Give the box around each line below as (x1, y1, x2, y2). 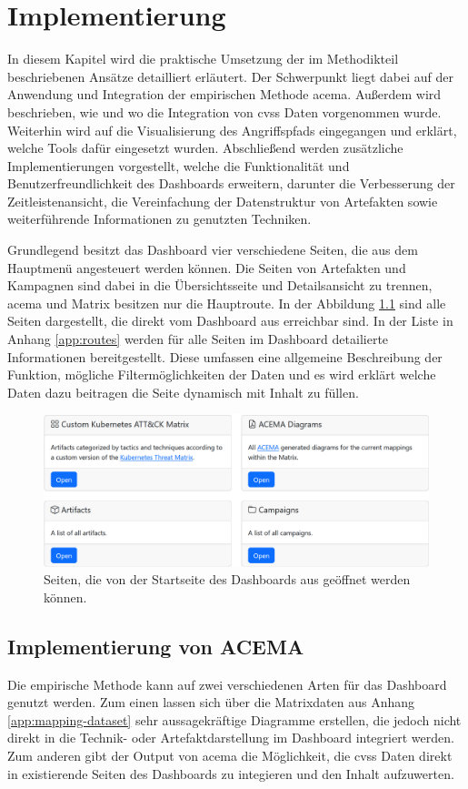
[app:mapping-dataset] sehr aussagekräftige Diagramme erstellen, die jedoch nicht (7, 710, 462, 729)
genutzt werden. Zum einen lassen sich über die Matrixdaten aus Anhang (7, 693, 415, 712)
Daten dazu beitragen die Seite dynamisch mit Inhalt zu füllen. (7, 382, 359, 401)
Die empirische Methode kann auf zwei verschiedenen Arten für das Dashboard (7, 674, 447, 693)
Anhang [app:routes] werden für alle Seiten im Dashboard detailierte (7, 329, 389, 349)
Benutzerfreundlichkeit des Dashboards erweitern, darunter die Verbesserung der (7, 174, 455, 193)
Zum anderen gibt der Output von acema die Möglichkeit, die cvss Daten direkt (7, 746, 453, 765)
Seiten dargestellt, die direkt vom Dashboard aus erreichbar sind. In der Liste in (7, 311, 453, 330)
